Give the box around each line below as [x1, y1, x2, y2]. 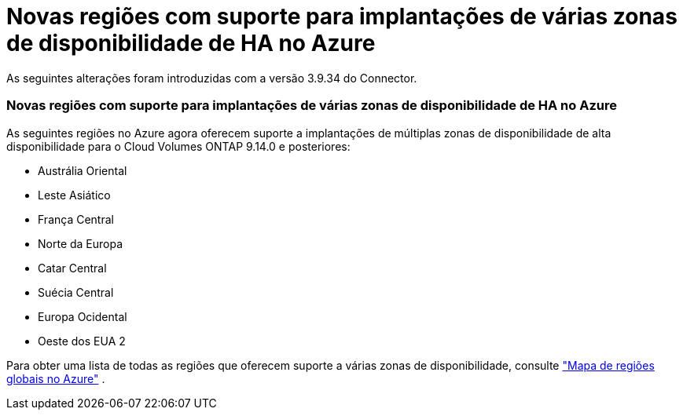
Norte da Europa [38, 236, 123, 250]
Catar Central [38, 261, 107, 275]
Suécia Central [38, 285, 114, 299]
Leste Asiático [38, 188, 111, 202]
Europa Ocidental [38, 309, 127, 323]
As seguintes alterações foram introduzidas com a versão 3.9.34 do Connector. [6, 71, 417, 85]
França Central [38, 212, 114, 226]
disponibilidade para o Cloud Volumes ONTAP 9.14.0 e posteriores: [6, 139, 351, 153]
